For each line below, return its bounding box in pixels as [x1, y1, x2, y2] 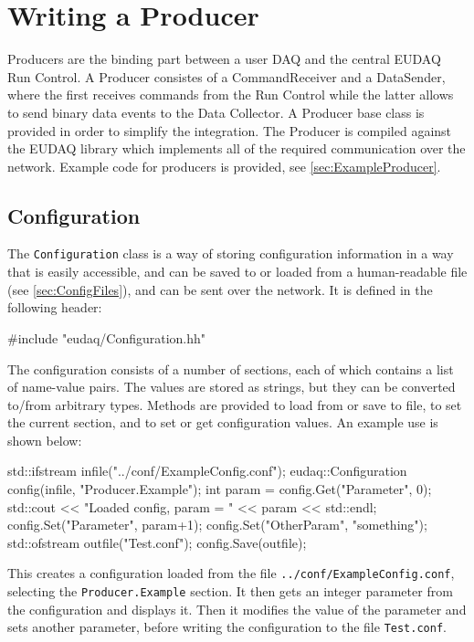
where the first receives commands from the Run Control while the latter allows [7, 85, 454, 104]
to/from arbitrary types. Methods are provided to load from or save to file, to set [7, 395, 462, 414]
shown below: [7, 430, 82, 449]
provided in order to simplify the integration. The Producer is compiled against [7, 121, 452, 140]
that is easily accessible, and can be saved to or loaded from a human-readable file [7, 262, 468, 281]
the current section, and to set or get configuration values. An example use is [7, 413, 438, 432]
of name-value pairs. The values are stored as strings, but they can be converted [7, 377, 456, 396]
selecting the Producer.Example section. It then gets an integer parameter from [7, 582, 453, 601]
